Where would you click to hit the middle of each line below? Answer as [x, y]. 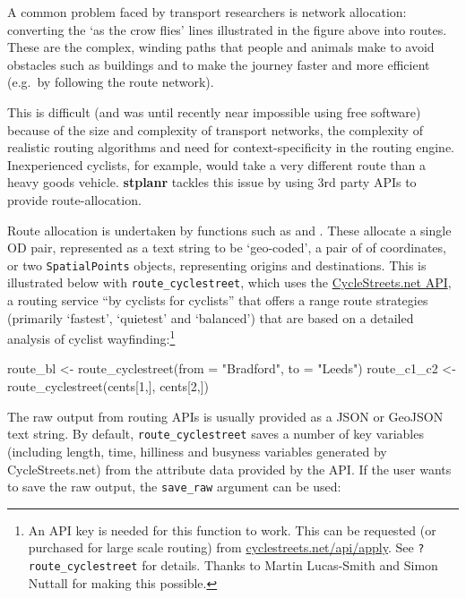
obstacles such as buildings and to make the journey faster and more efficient [219, 64]
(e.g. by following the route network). [111, 82]
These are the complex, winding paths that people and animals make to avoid [221, 47]
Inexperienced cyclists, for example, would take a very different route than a [216, 164]
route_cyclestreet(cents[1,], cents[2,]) [108, 386]
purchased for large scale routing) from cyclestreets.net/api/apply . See [221, 547]
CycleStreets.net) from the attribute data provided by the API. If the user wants [229, 469]
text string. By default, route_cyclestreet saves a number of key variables [216, 434]
